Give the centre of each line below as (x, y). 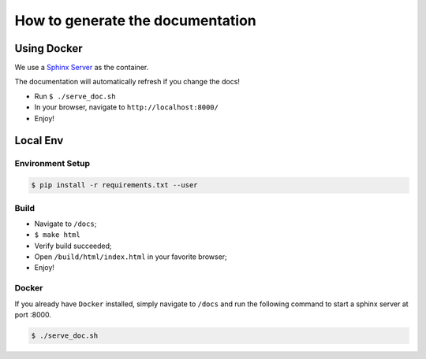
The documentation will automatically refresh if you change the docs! (127, 82)
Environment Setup (52, 164)
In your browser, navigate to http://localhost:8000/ (126, 107)
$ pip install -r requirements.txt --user (114, 185)
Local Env (39, 141)
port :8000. (33, 315)
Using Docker (49, 48)
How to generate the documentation (135, 20)
